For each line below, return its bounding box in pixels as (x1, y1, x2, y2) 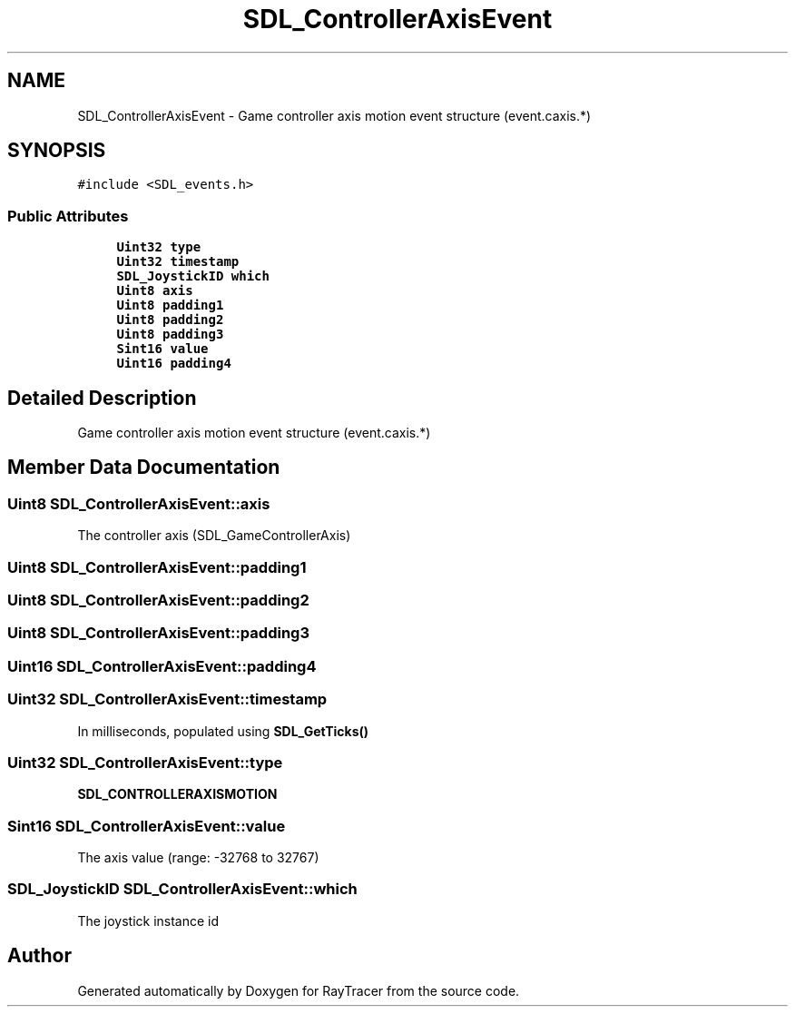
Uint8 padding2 (116, 312, 224, 328)
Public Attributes (7, 206, 129, 225)
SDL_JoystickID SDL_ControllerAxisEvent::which (7, 880, 358, 899)
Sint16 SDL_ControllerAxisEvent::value (7, 816, 286, 835)
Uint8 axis (116, 283, 193, 299)
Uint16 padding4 (116, 356, 231, 371)
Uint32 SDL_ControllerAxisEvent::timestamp (7, 690, 328, 709)
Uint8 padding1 (116, 298, 224, 313)
